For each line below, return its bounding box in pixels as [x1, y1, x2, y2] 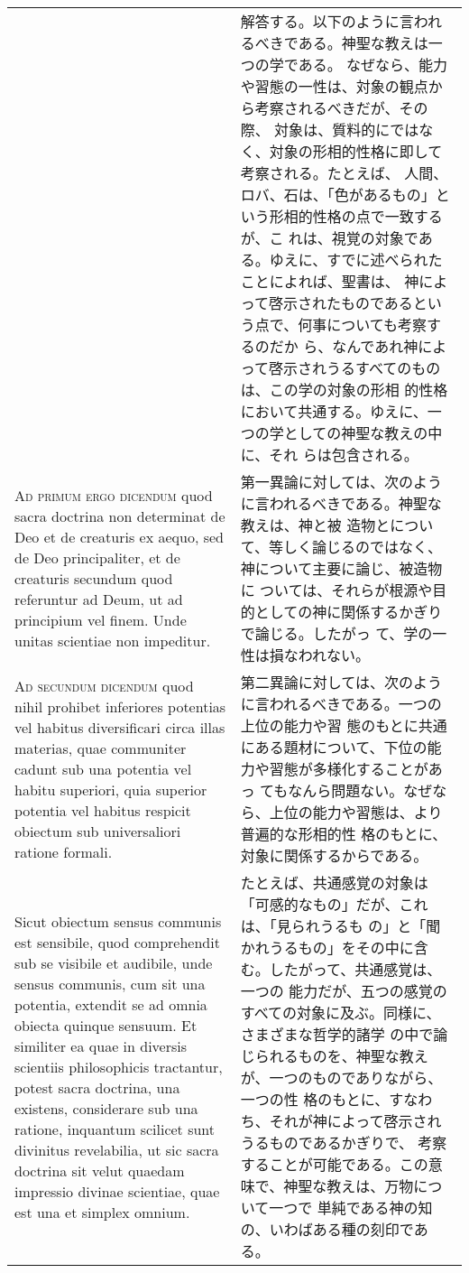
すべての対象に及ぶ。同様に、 [240, 1002, 441, 1023]
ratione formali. [14, 841, 113, 862]
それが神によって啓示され [269, 1110, 442, 1131]
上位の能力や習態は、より [269, 802, 443, 822]
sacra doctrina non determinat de [14, 506, 225, 526]
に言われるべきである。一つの [240, 693, 442, 714]
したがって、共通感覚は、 [269, 959, 442, 980]
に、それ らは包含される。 [240, 444, 418, 465]
